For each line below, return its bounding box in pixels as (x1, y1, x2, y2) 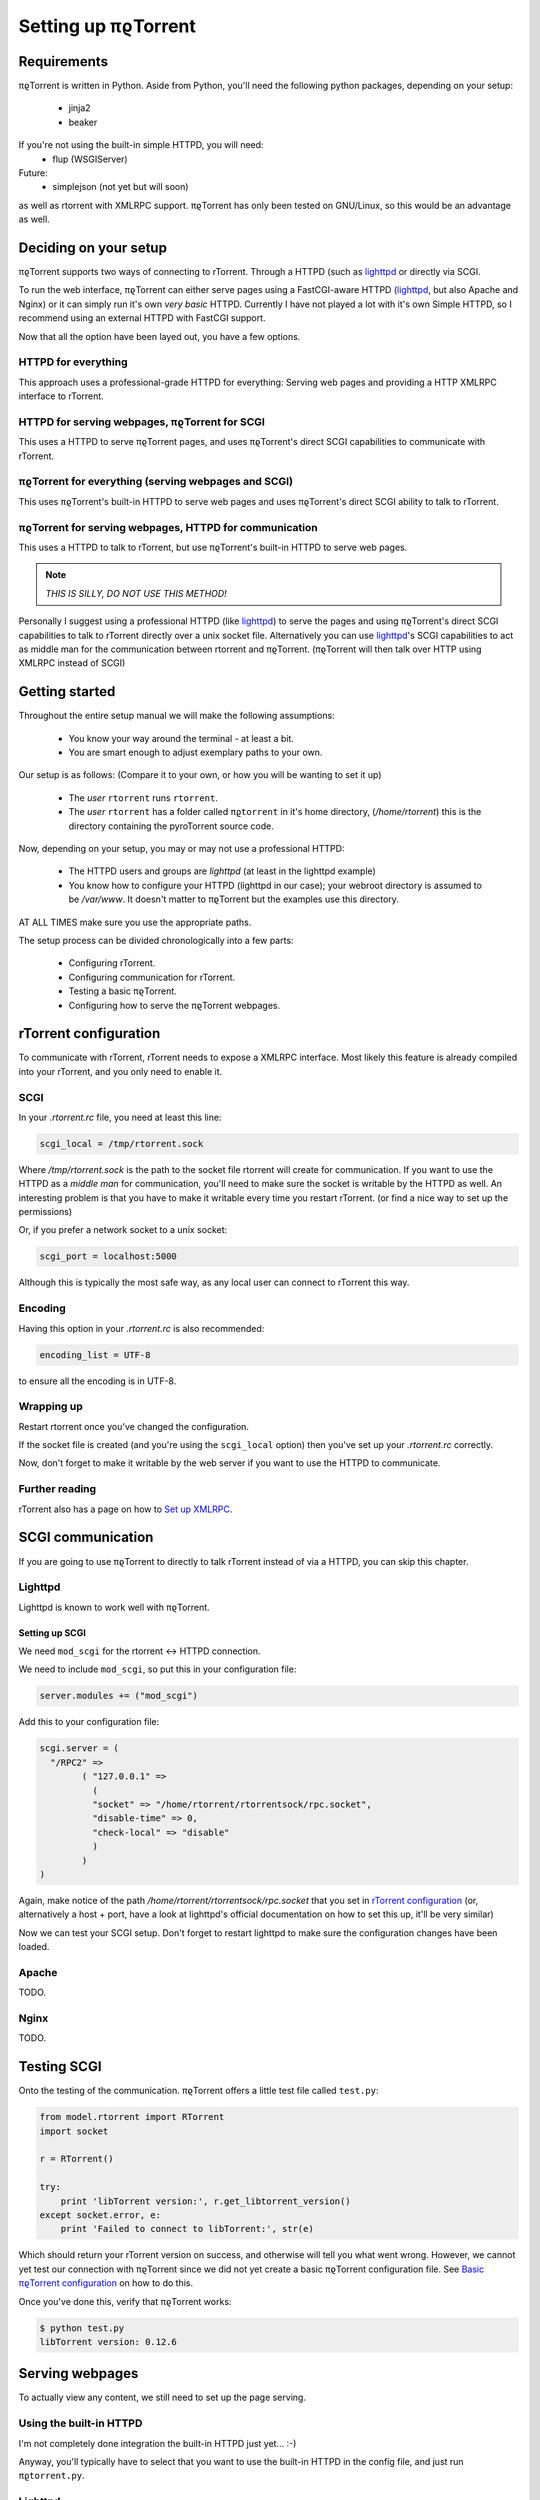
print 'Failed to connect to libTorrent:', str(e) (60, 2223, 314, 2235)
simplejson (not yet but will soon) (52, 181, 189, 193)
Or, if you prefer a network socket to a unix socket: (18, 1224, 228, 1236)
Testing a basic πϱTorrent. (68, 985, 177, 997)
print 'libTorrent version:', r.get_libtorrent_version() (60, 2195, 351, 2207)
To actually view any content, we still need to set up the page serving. (18, 2391, 307, 2404)
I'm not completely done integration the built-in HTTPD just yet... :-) (18, 2437, 297, 2449)
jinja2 (68, 102, 91, 114)
